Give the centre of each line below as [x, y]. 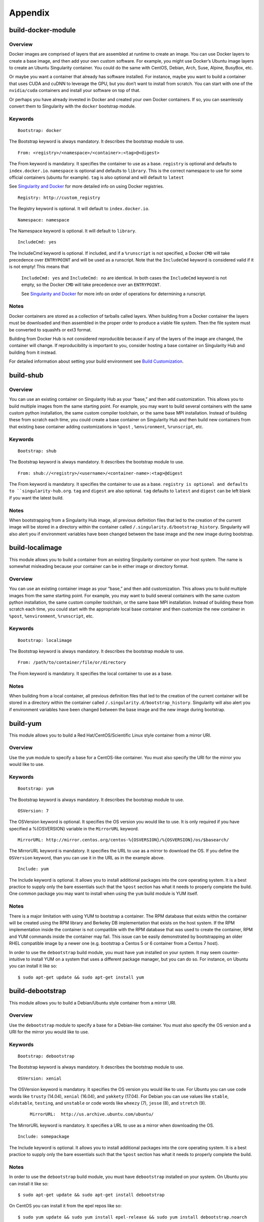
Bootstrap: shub [37, 451]
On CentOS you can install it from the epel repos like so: [65, 1206]
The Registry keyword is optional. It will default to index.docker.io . [79, 209]
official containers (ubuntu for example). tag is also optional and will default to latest [97, 177]
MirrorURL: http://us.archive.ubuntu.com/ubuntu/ [92, 1114]
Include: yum [33, 869]
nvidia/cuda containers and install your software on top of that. [75, 90]
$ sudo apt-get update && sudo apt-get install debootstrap [91, 1195]
